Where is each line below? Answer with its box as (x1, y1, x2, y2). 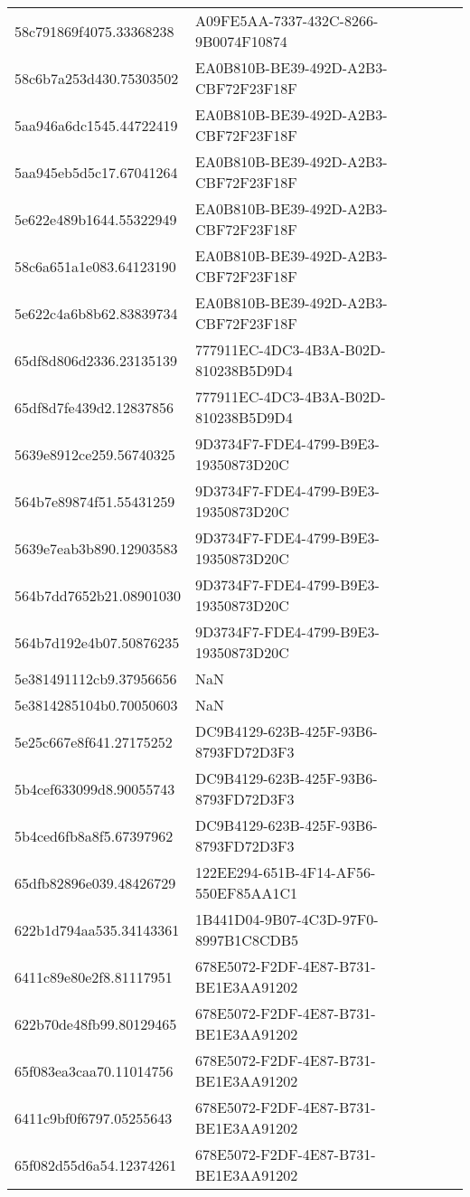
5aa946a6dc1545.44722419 (14, 114, 178, 136)
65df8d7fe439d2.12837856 (14, 396, 174, 418)
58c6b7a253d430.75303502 (14, 67, 179, 89)
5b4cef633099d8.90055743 (14, 778, 175, 799)
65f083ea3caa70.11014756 (14, 1060, 174, 1081)
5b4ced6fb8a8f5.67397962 (14, 825, 174, 846)
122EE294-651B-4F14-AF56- (195, 862, 376, 882)
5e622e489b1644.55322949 (14, 208, 177, 230)
